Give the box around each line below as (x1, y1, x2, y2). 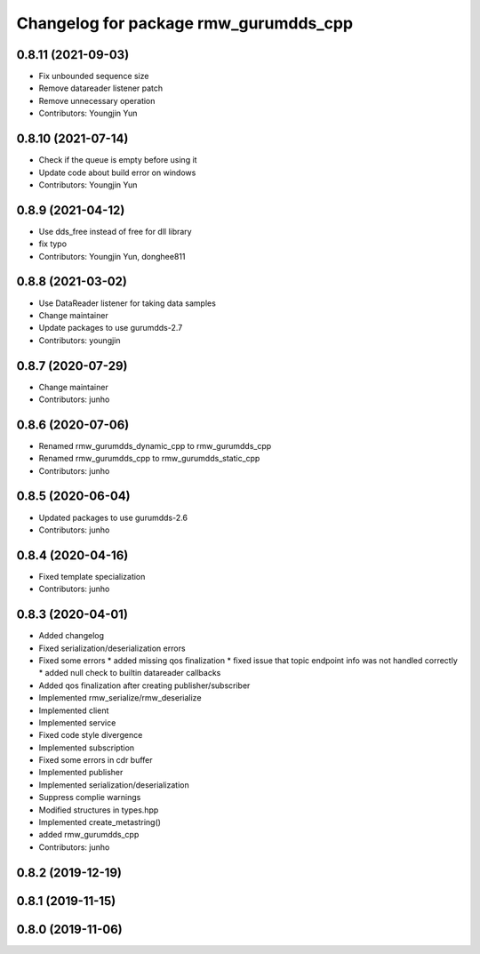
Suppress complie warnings (38, 792, 141, 803)
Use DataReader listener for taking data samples (38, 298, 217, 309)
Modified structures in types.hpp (38, 805, 159, 815)
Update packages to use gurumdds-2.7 (38, 323, 183, 333)
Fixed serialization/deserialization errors (38, 643, 186, 653)
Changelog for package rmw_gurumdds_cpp (16, 13, 354, 33)
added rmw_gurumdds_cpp (38, 830, 140, 840)
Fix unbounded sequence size (38, 71, 149, 82)
